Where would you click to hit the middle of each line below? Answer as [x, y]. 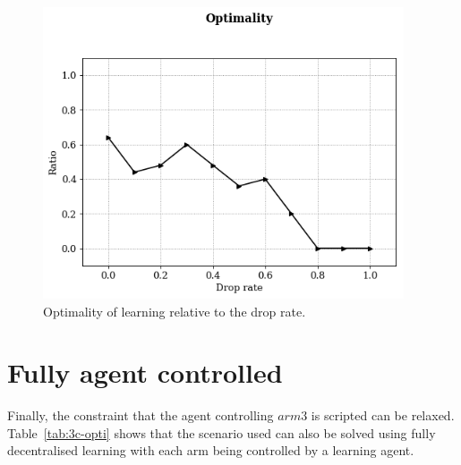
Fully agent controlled [145, 372]
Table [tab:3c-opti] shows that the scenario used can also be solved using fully [222, 432]
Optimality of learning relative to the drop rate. [175, 311]
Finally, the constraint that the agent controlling [141, 415]
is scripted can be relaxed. [383, 415]
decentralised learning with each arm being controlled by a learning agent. [211, 450]
